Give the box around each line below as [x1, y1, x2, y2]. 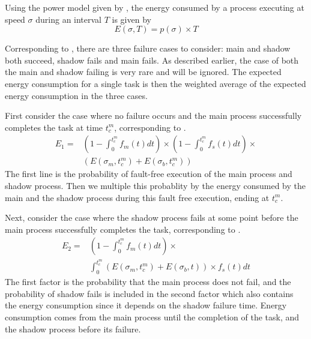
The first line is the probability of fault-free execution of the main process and [5, 167, 292, 180]
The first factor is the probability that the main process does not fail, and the [5, 275, 291, 288]
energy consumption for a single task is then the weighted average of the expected [5, 77, 306, 89]
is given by [112, 13, 151, 25]
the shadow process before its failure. [5, 322, 141, 335]
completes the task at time [5, 121, 103, 133]
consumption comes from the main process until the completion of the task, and [5, 311, 300, 323]
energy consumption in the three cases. [5, 89, 148, 101]
